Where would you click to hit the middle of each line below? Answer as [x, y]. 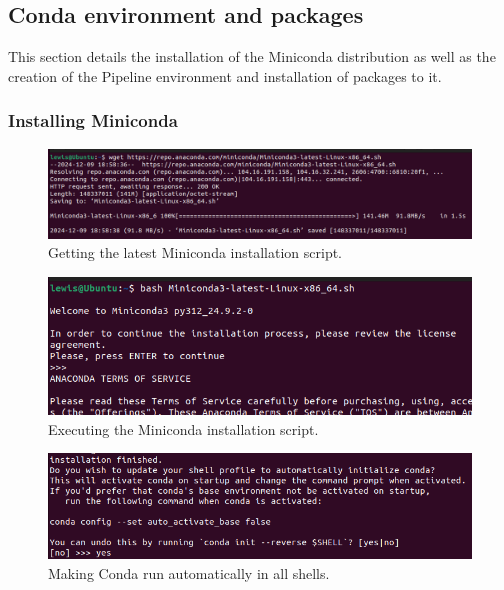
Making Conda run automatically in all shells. [189, 572]
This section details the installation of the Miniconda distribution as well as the [252, 56]
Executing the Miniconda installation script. [183, 428]
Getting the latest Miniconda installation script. [195, 252]
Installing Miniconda [93, 120]
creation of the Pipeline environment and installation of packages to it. [225, 75]
